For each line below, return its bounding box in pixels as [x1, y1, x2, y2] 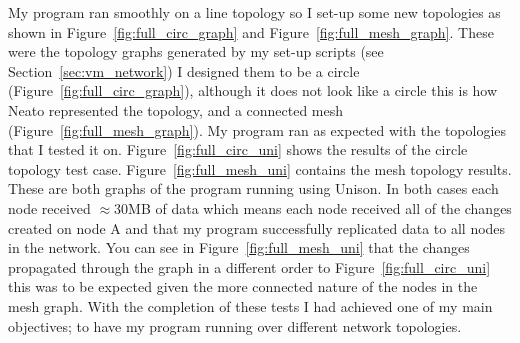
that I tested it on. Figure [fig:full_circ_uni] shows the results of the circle [8, 139, 468, 160]
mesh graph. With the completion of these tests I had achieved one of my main [8, 295, 493, 316]
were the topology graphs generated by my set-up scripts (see [8, 41, 384, 62]
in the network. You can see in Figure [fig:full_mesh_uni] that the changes [8, 237, 470, 258]
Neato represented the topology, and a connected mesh [8, 99, 344, 120]
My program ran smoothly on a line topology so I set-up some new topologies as [8, 2, 501, 22]
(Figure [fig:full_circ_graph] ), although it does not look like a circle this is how [8, 80, 498, 101]
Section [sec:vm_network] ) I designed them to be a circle [8, 60, 360, 81]
